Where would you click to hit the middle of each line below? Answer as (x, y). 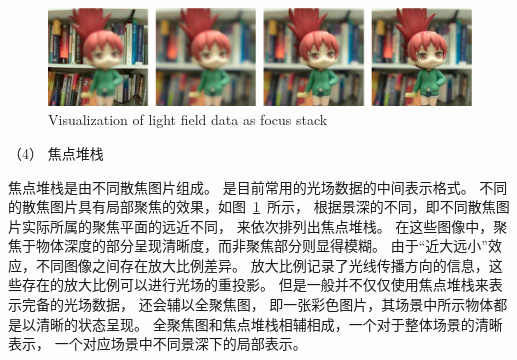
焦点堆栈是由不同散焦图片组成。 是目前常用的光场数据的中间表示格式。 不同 (258, 186)
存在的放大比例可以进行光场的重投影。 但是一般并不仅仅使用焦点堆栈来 (255, 284)
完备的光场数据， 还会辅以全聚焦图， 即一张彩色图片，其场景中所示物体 (257, 304)
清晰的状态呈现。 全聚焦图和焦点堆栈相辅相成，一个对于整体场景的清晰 (269, 323)
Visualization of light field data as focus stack (188, 119)
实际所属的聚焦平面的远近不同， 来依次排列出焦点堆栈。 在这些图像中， (257, 225)
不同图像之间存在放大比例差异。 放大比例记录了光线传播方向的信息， (262, 264)
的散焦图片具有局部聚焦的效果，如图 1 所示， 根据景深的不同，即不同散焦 (252, 206)
